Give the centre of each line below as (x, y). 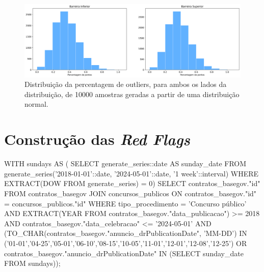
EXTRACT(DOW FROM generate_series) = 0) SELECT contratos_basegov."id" (132, 183)
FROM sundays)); (32, 263)
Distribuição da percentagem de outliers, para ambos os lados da (126, 84)
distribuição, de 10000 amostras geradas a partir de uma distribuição (132, 94)
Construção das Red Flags (97, 139)
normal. (36, 104)
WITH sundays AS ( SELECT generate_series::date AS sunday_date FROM (125, 163)
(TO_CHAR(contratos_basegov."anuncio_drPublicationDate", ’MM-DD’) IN (126, 233)
